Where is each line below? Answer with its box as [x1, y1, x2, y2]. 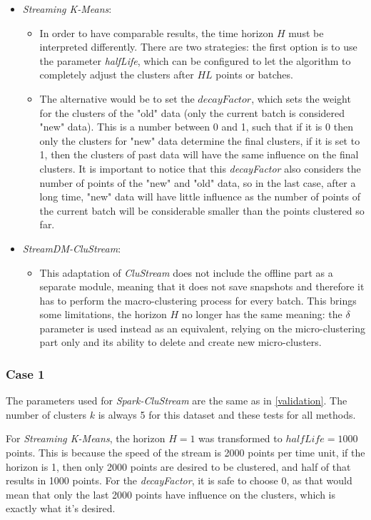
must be [288, 25, 324, 40]
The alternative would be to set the [39, 91, 195, 106]
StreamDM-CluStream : [22, 240, 121, 255]
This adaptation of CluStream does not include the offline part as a [39, 265, 333, 280]
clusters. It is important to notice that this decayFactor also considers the [39, 160, 361, 175]
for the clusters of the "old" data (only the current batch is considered [39, 105, 345, 120]
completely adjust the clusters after [39, 67, 194, 82]
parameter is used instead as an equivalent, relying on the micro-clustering [39, 320, 365, 335]
